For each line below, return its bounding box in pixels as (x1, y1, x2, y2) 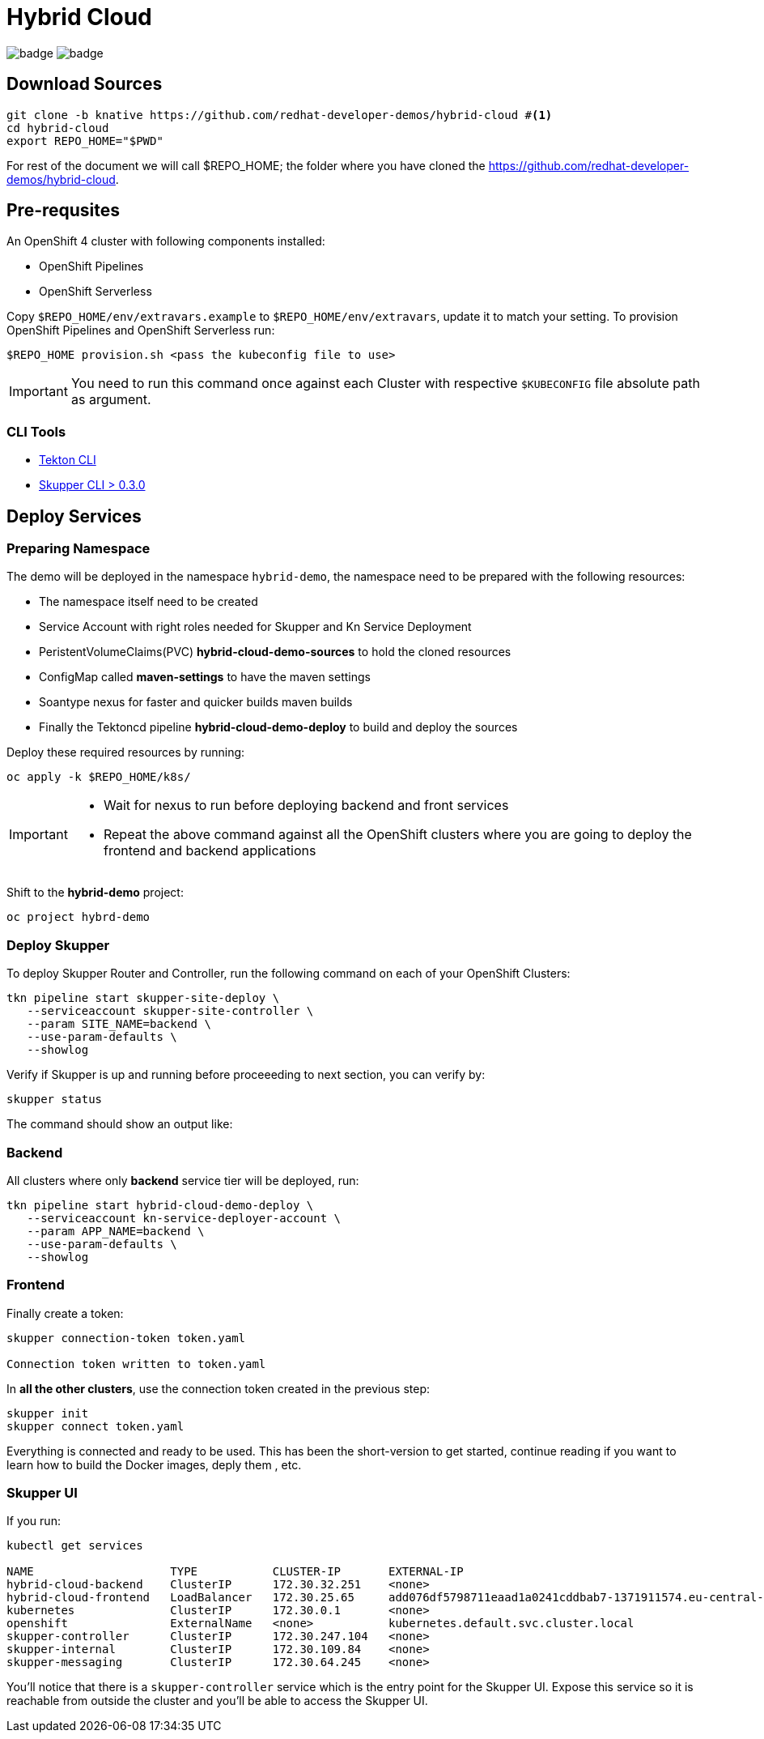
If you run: (6, 1514, 61, 1528)
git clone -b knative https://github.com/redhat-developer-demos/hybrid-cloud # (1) (6, 108, 553, 121)
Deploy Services (6, 505, 142, 526)
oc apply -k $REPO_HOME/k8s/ (6, 770, 191, 784)
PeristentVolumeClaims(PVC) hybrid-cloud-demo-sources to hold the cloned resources (39, 645, 511, 659)
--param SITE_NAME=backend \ (27, 1017, 211, 1031)
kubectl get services (6, 1539, 143, 1553)
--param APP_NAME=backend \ (27, 1224, 205, 1238)
